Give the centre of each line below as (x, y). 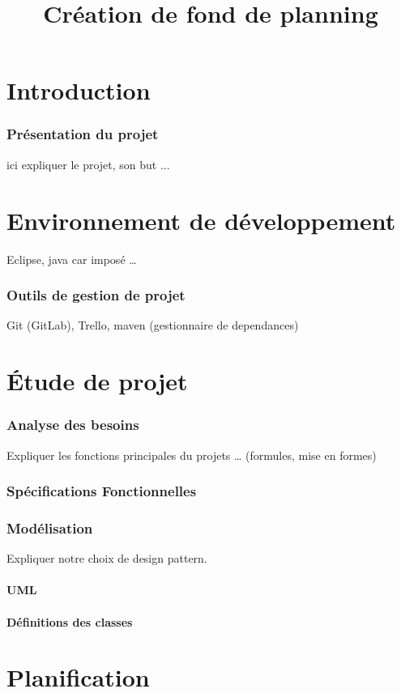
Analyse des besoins (73, 425)
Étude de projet (97, 381)
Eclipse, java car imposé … (72, 259)
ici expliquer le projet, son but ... (88, 164)
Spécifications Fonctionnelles (102, 491)
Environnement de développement (201, 220)
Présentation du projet (83, 134)
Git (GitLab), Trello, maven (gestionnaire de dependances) (153, 325)
